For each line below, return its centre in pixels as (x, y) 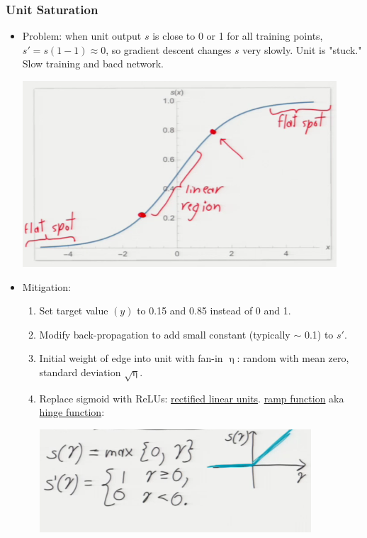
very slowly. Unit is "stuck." (302, 49)
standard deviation (80, 372)
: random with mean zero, (293, 358)
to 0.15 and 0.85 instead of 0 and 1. (214, 311)
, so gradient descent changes (169, 49)
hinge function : (72, 412)
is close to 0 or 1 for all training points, (238, 36)
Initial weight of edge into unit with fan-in (131, 358)
